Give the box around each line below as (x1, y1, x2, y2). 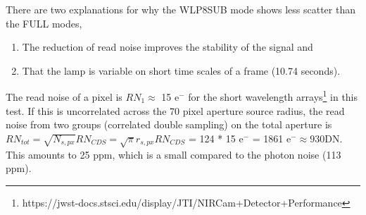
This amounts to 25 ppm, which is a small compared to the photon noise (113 (6, 147, 341, 161)
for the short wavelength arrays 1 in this (188, 87, 358, 104)
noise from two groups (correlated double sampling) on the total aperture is (6, 117, 332, 132)
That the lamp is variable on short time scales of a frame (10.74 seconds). (22, 63, 341, 78)
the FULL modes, (6, 16, 82, 30)
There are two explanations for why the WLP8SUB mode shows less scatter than (6, 2, 355, 16)
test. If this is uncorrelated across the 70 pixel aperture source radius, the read (6, 103, 345, 118)
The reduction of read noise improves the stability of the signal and (22, 39, 313, 54)
